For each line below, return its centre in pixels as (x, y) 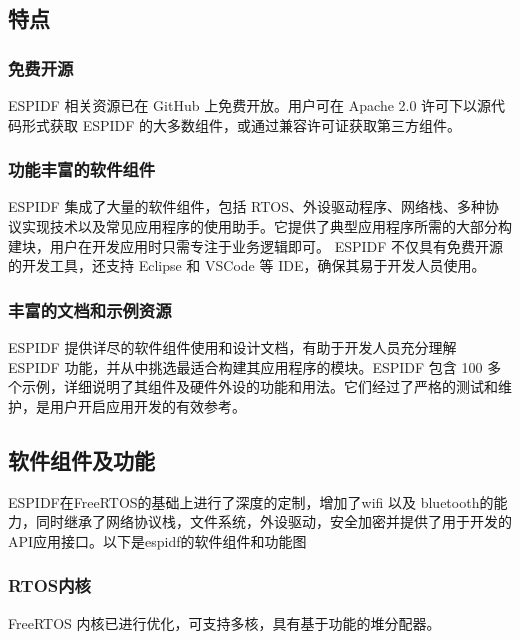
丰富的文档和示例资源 (90, 309)
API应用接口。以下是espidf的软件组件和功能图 (157, 540)
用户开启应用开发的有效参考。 (147, 405)
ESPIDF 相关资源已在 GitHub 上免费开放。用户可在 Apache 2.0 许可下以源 (250, 105)
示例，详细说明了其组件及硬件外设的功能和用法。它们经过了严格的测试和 (259, 386)
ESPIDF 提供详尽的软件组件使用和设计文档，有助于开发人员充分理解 (232, 347)
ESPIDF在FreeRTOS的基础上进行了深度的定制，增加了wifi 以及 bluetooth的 (251, 501)
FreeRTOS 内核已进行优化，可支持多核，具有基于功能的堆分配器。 (224, 622)
